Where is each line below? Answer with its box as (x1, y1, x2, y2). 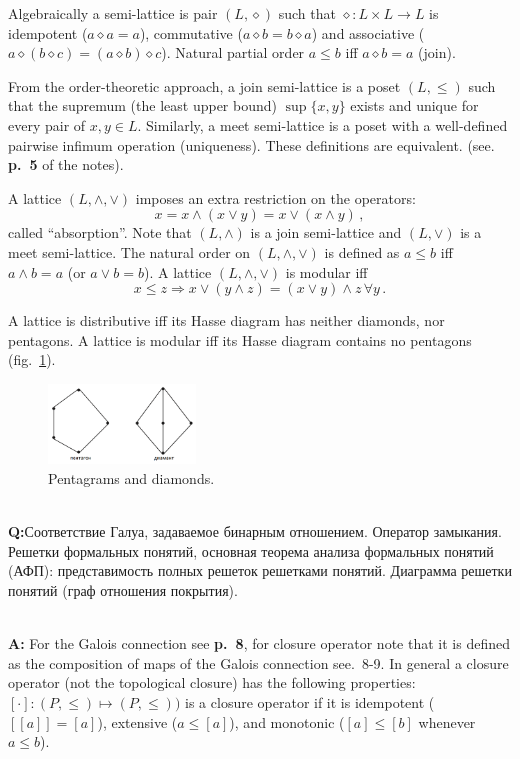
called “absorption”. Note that (8, 222, 192, 243)
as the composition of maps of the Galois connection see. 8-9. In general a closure (8, 652, 509, 673)
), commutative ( (139, 22, 243, 43)
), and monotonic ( (229, 711, 345, 732)
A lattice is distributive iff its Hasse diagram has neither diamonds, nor (8, 310, 445, 331)
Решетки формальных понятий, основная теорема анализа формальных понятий (8, 540, 494, 561)
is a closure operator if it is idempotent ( (185, 692, 435, 712)
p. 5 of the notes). (8, 154, 124, 175)
